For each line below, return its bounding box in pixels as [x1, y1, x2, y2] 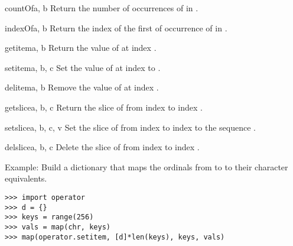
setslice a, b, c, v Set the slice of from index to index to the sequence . [5, 121, 256, 133]
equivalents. [5, 172, 47, 184]
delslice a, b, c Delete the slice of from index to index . [5, 141, 200, 153]
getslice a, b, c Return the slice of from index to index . [5, 101, 203, 113]
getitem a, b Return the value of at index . [5, 41, 157, 54]
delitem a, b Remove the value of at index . [5, 81, 159, 93]
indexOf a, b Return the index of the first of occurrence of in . [5, 21, 227, 34]
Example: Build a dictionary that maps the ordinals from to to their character [5, 160, 288, 173]
